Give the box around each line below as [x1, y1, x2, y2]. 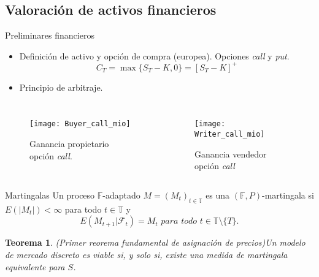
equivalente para [5, 260, 65, 273]
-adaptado [102, 188, 140, 201]
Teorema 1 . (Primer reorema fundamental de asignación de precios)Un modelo [5, 236, 306, 249]
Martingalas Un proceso [5, 188, 95, 201]
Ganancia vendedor [194, 147, 267, 160]
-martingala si [262, 188, 314, 201]
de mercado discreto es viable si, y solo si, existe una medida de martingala [5, 248, 288, 260]
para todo [64, 202, 102, 215]
